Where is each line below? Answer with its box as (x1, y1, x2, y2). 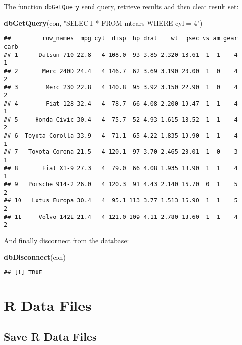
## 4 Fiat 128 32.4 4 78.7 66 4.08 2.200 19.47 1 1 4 (4, 100, 238, 107)
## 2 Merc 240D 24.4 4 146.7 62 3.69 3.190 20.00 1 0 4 (4, 67, 238, 74)
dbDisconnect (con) (4, 252, 66, 262)
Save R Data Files (4, 328, 97, 344)
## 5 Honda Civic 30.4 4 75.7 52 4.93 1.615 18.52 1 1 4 (4, 116, 238, 123)
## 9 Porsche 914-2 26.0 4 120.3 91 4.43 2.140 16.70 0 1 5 (4, 181, 238, 188)
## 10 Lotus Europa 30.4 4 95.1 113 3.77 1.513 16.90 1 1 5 (4, 197, 238, 204)
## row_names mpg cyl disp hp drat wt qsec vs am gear (4, 35, 238, 42)
